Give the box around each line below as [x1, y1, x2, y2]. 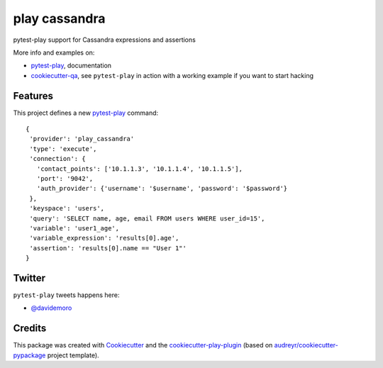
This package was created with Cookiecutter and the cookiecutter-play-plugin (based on [13, 341, 273, 350]
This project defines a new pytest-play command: [13, 108, 159, 117]
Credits [13, 323, 47, 335]
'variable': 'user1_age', [29, 224, 120, 232]
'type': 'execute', [29, 145, 97, 152]
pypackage [13, 351, 46, 359]
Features [13, 89, 53, 102]
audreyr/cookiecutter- [274, 341, 338, 350]
